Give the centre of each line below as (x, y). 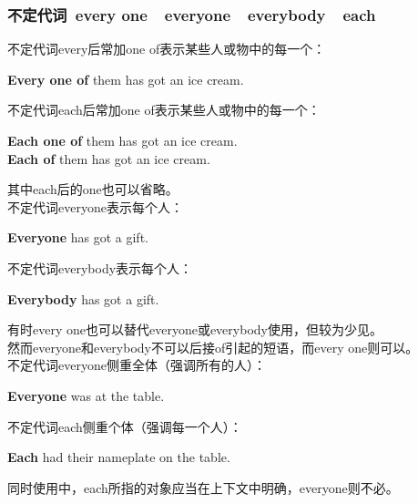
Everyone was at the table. (86, 395)
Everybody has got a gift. (83, 298)
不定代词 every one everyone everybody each (192, 14)
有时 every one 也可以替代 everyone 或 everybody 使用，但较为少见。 (195, 329)
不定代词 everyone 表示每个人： (95, 206)
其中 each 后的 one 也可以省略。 (93, 189)
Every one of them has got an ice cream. (126, 79)
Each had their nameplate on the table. (119, 457)
